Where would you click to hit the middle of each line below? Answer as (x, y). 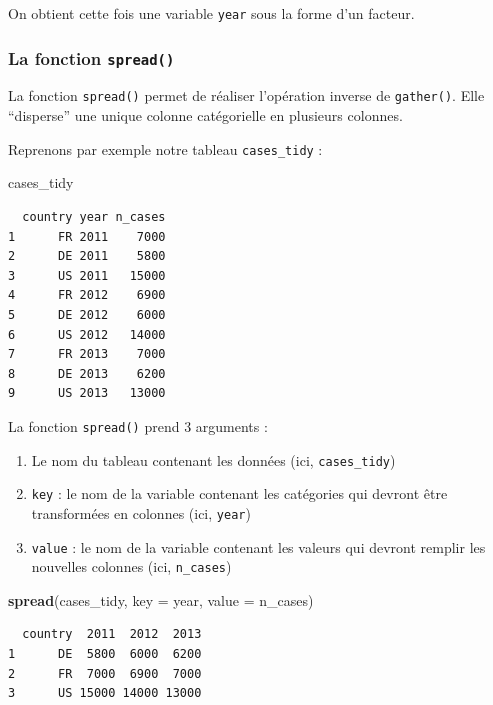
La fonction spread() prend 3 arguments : (138, 425)
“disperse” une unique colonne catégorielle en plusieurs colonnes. (205, 115)
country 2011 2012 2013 (112, 634)
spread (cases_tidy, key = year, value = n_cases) (161, 599)
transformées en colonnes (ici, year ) (141, 512)
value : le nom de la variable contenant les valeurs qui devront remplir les (258, 546)
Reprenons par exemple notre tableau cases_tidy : (165, 148)
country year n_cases (94, 216)
